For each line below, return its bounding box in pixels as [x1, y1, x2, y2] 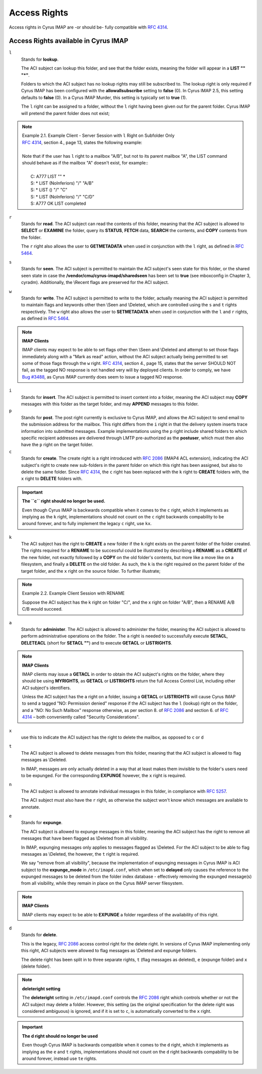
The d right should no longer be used [22, 1033, 98, 1039]
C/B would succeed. [22, 606, 63, 612]
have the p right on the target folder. [21, 442, 94, 447]
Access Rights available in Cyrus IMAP [9, 37, 129, 45]
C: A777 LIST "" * [31, 173, 65, 179]
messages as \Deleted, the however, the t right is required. [21, 851, 139, 857]
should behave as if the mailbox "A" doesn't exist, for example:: [22, 160, 148, 165]
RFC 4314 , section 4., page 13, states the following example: [22, 139, 143, 145]
